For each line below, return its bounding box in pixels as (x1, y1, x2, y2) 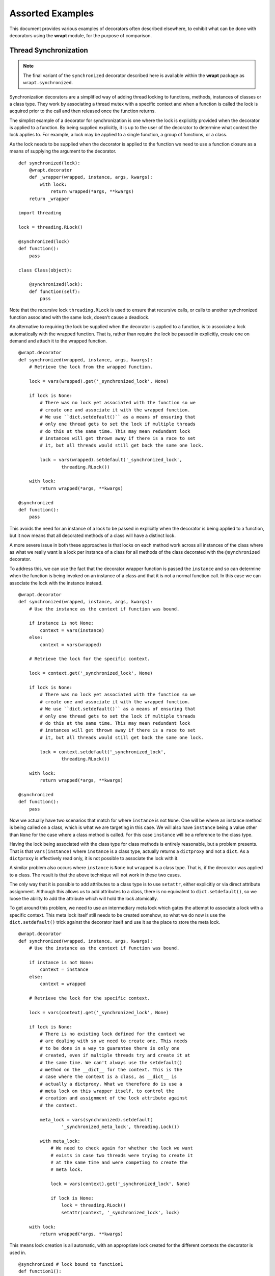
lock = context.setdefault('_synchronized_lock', (40, 749, 167, 755)
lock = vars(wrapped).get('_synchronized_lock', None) (29, 378, 169, 384)
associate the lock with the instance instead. (9, 580, 103, 586)
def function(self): (29, 288, 80, 295)
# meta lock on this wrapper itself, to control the (40, 1088, 174, 1094)
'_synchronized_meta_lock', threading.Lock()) (61, 1124, 180, 1130)
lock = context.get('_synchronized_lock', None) (29, 670, 153, 676)
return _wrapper (29, 195, 70, 202)
